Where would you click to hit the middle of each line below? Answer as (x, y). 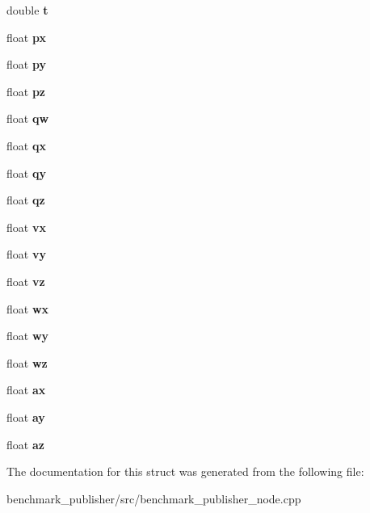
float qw (28, 118)
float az (25, 444)
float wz (27, 362)
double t (27, 10)
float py (26, 64)
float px (26, 37)
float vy (26, 254)
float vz (26, 281)
